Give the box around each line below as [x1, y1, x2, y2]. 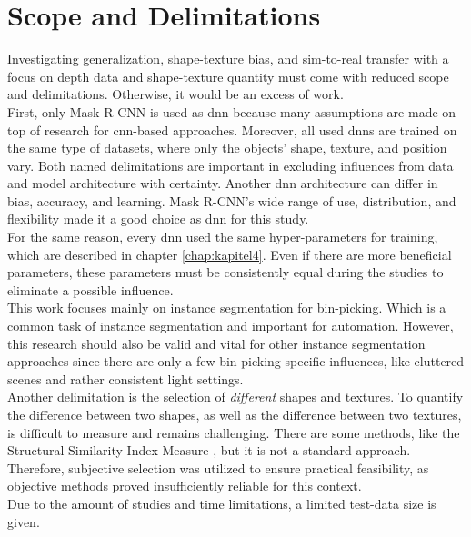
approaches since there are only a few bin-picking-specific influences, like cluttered [7, 352, 465, 371]
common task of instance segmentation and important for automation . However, [7, 316, 454, 335]
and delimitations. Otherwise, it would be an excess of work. [7, 85, 344, 104]
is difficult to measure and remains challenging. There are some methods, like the [7, 423, 460, 442]
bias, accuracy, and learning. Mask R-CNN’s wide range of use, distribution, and [7, 191, 456, 210]
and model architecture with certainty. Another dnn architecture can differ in [7, 174, 438, 193]
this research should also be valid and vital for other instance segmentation [7, 333, 426, 353]
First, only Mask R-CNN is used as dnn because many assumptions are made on [7, 102, 456, 121]
